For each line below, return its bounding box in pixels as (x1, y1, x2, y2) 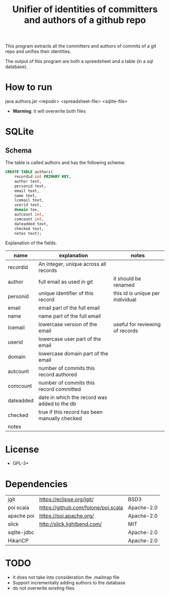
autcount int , (14, 212, 44, 217)
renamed (113, 281, 135, 289)
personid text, (14, 183, 47, 189)
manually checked (38, 415, 82, 422)
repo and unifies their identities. (5, 48, 72, 54)
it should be (113, 275, 142, 283)
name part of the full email (38, 312, 101, 320)
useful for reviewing (113, 321, 161, 328)
